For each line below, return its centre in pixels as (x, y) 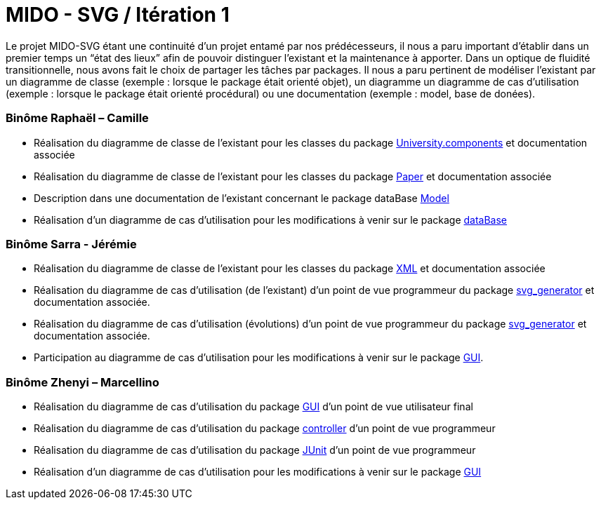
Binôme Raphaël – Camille (77, 118)
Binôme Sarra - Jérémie (71, 244)
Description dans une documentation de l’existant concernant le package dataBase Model (242, 198)
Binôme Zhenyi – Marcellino (82, 382)
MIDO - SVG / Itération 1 (118, 15)
